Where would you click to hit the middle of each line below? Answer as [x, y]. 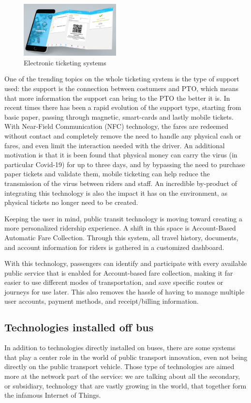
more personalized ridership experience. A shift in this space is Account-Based [120, 228]
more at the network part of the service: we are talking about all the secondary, [122, 376]
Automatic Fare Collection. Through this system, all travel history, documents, [121, 237]
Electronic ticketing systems [65, 62]
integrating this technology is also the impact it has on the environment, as [116, 193]
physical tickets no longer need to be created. [71, 202]
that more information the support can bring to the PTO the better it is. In [117, 98]
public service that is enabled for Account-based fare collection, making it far [119, 272]
